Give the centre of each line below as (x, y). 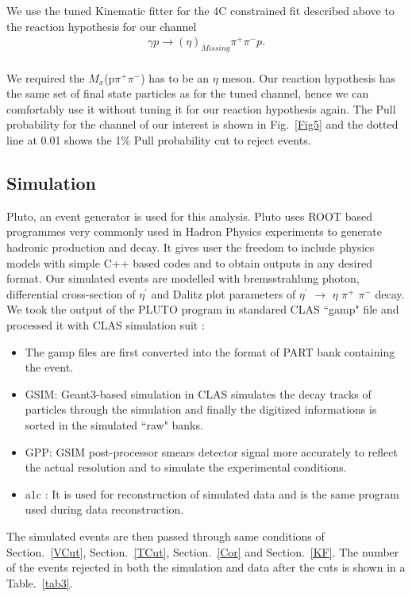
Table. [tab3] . (40, 582)
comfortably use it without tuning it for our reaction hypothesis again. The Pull (201, 108)
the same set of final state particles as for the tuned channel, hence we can (188, 93)
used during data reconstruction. (104, 509)
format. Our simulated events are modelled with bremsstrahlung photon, (183, 278)
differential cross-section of (71, 293)
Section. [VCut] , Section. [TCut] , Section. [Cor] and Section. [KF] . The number (203, 551)
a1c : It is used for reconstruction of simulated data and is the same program (212, 493)
